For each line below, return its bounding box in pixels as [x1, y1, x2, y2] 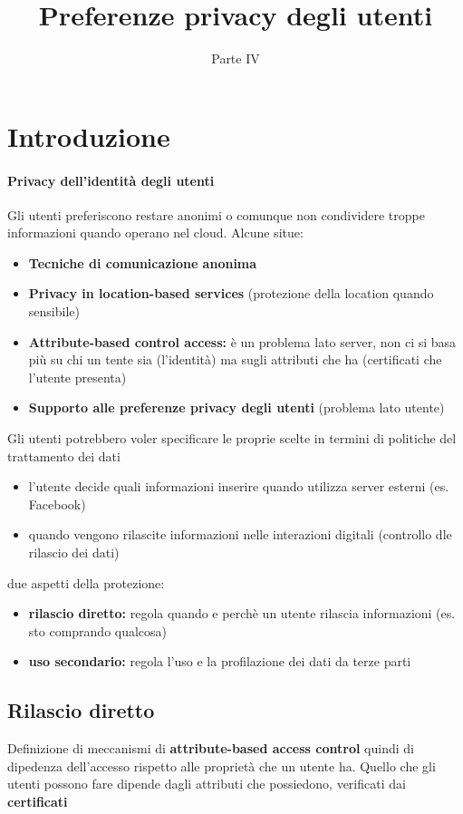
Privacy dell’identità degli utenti [7, 170, 215, 189]
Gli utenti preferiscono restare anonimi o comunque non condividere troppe [7, 205, 425, 224]
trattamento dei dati [7, 446, 121, 465]
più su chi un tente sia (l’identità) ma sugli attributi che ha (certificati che [28, 350, 442, 369]
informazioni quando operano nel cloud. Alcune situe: [7, 223, 304, 242]
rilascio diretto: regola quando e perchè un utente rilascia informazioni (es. [28, 604, 456, 623]
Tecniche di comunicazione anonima [28, 253, 257, 272]
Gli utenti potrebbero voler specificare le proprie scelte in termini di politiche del [7, 429, 457, 448]
